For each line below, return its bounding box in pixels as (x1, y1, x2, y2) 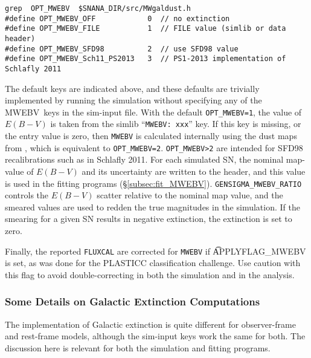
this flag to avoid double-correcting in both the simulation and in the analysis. (5, 268, 295, 281)
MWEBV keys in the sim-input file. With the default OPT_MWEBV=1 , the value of (5, 105, 302, 118)
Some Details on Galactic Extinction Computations (5, 294, 260, 309)
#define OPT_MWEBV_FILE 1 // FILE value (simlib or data (5, 24, 286, 33)
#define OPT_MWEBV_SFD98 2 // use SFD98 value (5, 44, 239, 53)
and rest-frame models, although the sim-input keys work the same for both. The (5, 330, 306, 342)
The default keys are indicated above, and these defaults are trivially (5, 82, 260, 94)
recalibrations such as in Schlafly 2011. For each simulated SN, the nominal (5, 153, 284, 166)
